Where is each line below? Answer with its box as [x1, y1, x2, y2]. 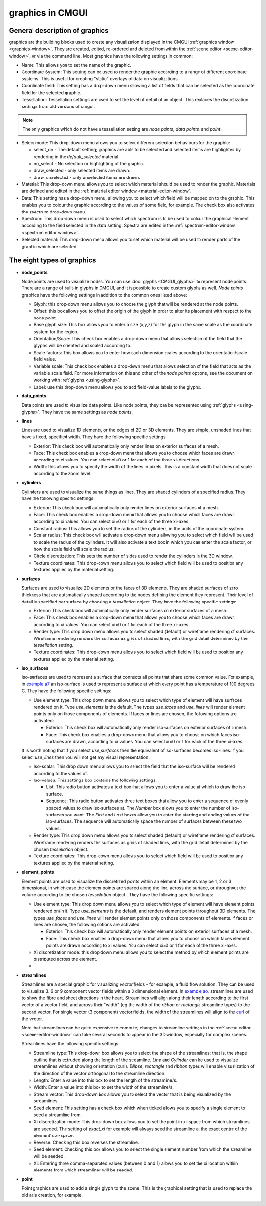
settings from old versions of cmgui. [21, 104, 95, 109]
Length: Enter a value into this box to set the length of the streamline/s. [33, 1077, 178, 1083]
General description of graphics [9, 26, 109, 35]
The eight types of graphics [9, 256, 96, 265]
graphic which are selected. [21, 243, 78, 249]
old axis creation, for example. [21, 1192, 83, 1198]
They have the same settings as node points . [41, 409, 133, 415]
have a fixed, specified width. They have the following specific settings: [21, 434, 167, 440]
